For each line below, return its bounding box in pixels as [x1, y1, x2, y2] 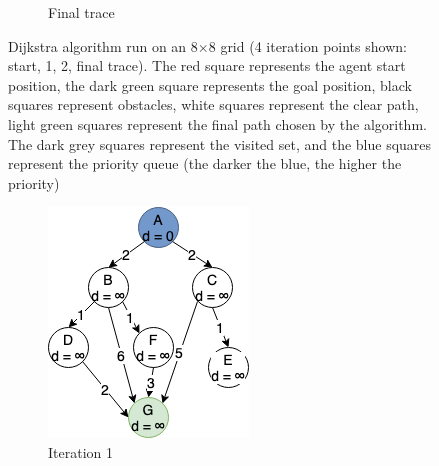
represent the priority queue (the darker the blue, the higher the [8, 153, 402, 174]
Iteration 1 [48, 441, 113, 462]
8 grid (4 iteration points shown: [208, 35, 407, 56]
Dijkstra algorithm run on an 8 [8, 35, 198, 56]
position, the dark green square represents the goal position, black [8, 74, 412, 95]
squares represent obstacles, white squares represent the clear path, [8, 94, 419, 115]
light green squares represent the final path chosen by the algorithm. [8, 113, 427, 134]
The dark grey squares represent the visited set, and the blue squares [8, 133, 432, 154]
